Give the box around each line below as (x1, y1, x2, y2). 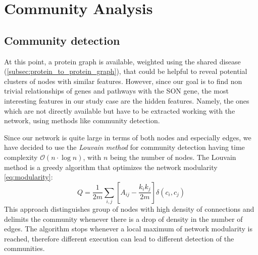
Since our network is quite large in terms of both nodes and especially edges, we (4, 132, 251, 142)
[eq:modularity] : (4, 172, 53, 182)
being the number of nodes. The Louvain (110, 151, 236, 162)
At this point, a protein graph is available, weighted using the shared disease (4, 56, 241, 66)
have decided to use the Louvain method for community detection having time (4, 142, 245, 152)
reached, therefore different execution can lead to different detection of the (4, 233, 234, 243)
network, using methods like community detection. (4, 115, 160, 126)
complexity (4, 151, 38, 162)
